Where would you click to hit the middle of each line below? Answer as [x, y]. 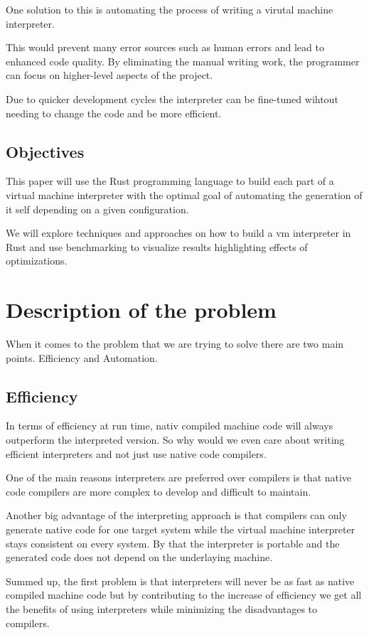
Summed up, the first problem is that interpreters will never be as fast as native [180, 581]
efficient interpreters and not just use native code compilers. [136, 453]
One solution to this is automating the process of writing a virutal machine [170, 9]
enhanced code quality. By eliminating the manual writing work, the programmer [183, 61]
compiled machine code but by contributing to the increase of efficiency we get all [184, 595]
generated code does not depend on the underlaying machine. [139, 557]
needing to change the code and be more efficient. [114, 113]
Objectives [45, 151]
